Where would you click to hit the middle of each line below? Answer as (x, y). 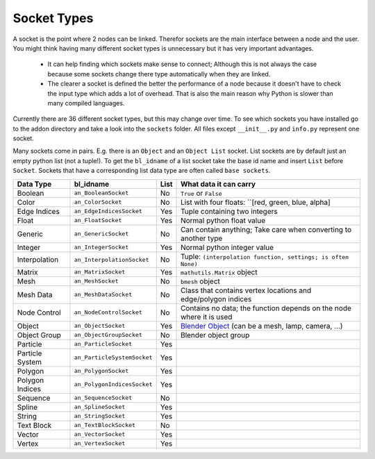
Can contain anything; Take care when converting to (266, 229)
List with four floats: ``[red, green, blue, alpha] (256, 202)
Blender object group (215, 335)
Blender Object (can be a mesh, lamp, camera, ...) (262, 326)
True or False (201, 193)
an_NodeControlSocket (108, 312)
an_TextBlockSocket (105, 425)
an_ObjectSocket (100, 326)
